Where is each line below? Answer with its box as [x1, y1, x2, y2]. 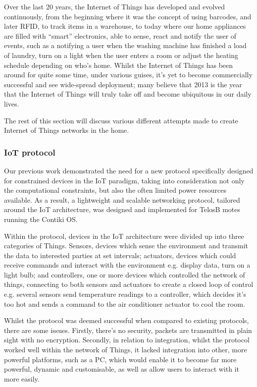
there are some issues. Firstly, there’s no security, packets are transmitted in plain [4, 325, 252, 335]
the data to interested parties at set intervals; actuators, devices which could [4, 250, 236, 260]
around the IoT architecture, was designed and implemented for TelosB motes [4, 204, 241, 215]
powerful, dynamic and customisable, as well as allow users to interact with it [4, 364, 239, 374]
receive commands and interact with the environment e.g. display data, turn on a [4, 260, 251, 270]
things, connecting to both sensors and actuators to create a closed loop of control [4, 279, 254, 289]
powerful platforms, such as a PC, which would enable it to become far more [4, 354, 237, 364]
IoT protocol [4, 146, 55, 158]
